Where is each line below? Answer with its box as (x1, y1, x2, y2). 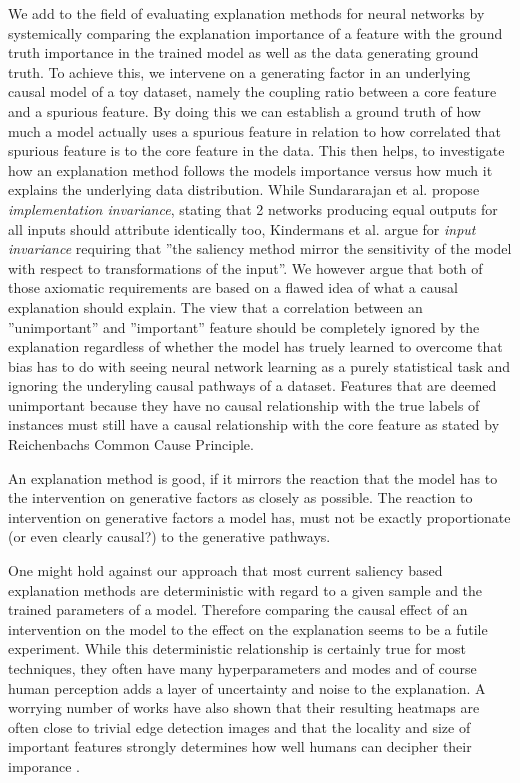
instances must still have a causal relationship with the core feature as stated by (8, 414, 500, 435)
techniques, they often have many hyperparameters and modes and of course (8, 658, 477, 678)
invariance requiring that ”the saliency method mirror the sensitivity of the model (8, 238, 512, 259)
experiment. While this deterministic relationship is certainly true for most (8, 638, 466, 659)
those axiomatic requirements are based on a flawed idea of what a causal (8, 277, 458, 298)
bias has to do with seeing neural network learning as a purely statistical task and (8, 355, 510, 376)
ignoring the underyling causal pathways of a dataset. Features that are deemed (8, 375, 497, 396)
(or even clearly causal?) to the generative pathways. (8, 526, 331, 547)
